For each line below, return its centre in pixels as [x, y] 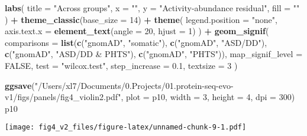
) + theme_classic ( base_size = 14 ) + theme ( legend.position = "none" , [141, 19]
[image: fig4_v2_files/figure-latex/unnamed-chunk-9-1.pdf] [126, 127]
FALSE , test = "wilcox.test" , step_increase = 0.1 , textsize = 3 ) [121, 65]
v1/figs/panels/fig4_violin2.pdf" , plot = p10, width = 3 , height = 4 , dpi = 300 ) [150, 97]
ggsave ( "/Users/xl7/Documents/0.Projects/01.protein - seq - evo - [119, 85]
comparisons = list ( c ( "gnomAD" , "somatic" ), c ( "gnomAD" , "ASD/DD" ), [136, 42]
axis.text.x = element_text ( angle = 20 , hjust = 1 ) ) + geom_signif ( [137, 31]
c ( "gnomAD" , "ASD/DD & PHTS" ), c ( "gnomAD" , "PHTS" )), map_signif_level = [154, 54]
